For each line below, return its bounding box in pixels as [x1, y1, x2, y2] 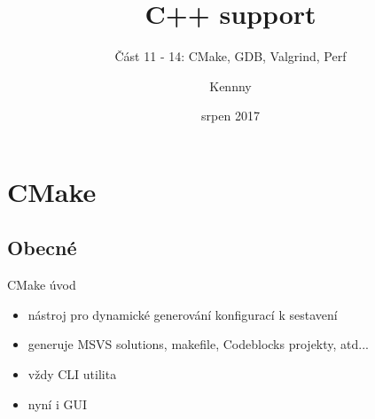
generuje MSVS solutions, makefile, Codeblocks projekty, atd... [27, 335, 369, 353]
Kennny [209, 76, 252, 95]
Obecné [7, 234, 77, 261]
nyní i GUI [27, 394, 88, 413]
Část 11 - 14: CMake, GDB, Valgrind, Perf [114, 47, 347, 66]
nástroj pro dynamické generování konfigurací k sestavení [27, 305, 338, 323]
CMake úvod [7, 275, 76, 294]
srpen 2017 [201, 106, 260, 125]
